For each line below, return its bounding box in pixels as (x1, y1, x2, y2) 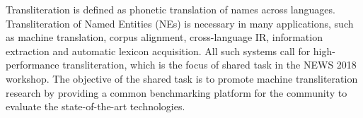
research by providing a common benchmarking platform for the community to (6, 85, 347, 100)
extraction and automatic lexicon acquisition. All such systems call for (6, 43, 311, 58)
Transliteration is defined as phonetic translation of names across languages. (6, 2, 335, 16)
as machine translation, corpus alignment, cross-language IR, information (6, 30, 323, 45)
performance (6, 57, 59, 72)
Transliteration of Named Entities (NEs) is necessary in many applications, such (6, 16, 354, 30)
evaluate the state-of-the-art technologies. (6, 99, 185, 114)
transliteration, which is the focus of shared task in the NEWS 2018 (62, 57, 357, 72)
